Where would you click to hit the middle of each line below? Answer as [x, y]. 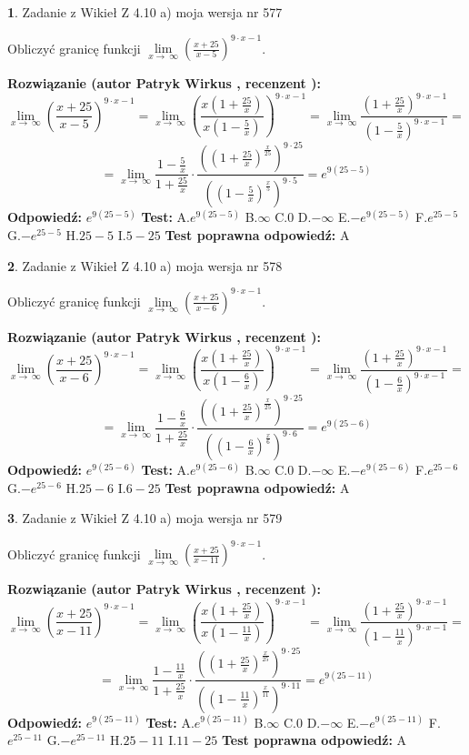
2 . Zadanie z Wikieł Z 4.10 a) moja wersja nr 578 [145, 265]
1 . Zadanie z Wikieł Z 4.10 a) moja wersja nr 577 [145, 12]
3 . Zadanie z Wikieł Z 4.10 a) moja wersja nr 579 [145, 518]
